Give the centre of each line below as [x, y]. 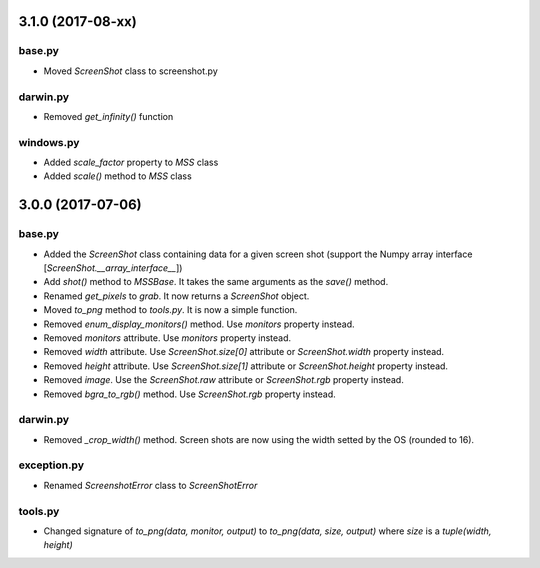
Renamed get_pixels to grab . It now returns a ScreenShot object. [176, 296]
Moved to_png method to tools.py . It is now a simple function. [170, 310]
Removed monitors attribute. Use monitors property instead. [167, 337]
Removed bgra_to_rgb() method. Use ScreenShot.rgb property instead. [190, 394]
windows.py [49, 142]
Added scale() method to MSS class [117, 176]
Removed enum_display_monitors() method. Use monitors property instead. [199, 324]
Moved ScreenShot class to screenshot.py [131, 71]
